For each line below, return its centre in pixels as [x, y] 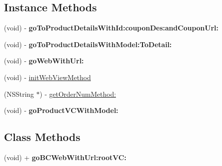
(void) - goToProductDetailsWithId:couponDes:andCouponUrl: [111, 28]
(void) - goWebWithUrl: [44, 61]
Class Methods [42, 137]
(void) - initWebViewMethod [47, 77]
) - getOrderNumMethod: [78, 94]
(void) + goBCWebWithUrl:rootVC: [65, 157]
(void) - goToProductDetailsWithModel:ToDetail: [88, 44]
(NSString [19, 94]
